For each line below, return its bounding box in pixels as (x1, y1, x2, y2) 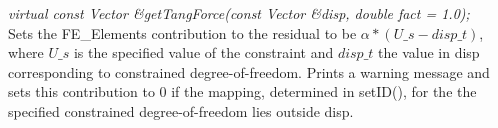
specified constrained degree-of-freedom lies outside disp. (8, 100, 354, 121)
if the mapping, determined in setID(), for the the (171, 81, 477, 102)
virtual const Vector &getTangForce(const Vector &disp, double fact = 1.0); (8, 3, 470, 23)
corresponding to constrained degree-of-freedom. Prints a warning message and (8, 61, 490, 82)
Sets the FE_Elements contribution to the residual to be (8, 22, 357, 43)
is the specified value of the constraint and (73, 42, 334, 63)
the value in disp (378, 42, 480, 63)
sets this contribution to (8, 81, 155, 102)
